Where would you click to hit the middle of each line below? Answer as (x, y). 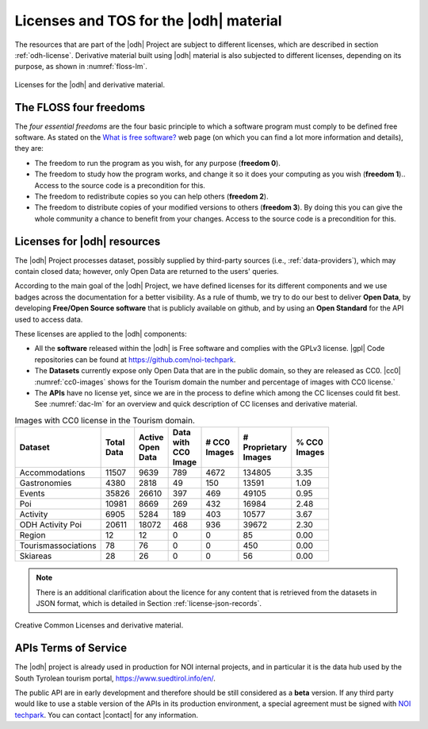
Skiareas (36, 556)
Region (32, 535)
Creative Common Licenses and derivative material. (99, 625)
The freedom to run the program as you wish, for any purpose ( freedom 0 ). (158, 163)
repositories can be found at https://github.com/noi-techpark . (135, 359)
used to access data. (49, 319)
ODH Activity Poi (51, 525)
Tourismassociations (58, 546)
